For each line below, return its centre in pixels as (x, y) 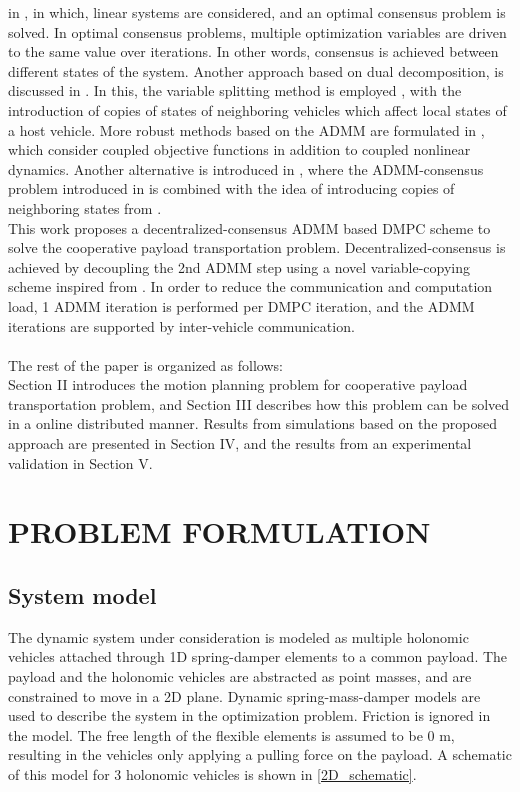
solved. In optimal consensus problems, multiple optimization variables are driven (257, 31)
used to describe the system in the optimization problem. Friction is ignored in (249, 715)
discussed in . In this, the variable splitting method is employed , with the (235, 90)
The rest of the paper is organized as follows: (145, 364)
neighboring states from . (85, 207)
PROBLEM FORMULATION (219, 531)
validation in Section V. (80, 462)
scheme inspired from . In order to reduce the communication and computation (250, 286)
